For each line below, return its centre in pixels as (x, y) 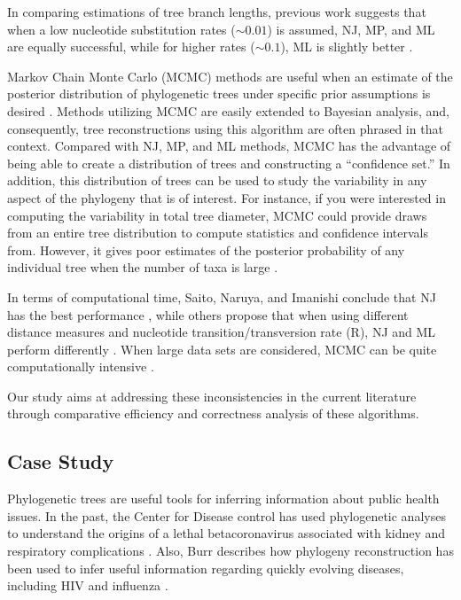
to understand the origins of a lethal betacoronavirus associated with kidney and (227, 533)
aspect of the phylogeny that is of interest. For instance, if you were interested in (227, 197)
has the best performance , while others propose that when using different (208, 314)
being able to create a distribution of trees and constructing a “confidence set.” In (229, 163)
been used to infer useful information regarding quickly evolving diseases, (206, 568)
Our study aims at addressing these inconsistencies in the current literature (212, 396)
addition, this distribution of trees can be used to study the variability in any (217, 180)
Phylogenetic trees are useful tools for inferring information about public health (223, 499)
